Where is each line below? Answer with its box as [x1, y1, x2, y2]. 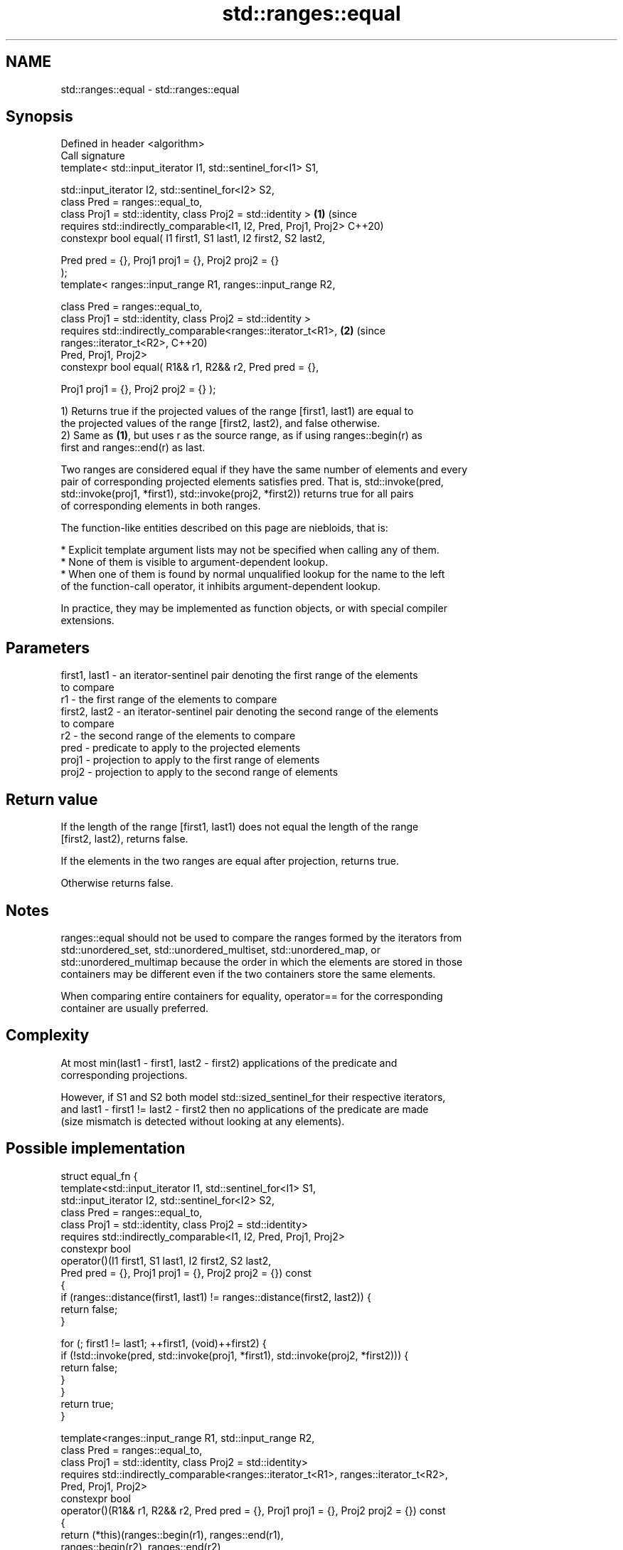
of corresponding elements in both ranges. [60, 500, 261, 512]
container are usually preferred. [60, 1001, 209, 1014]
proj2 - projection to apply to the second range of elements [60, 766, 339, 779]
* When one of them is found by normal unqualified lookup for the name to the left [60, 568, 445, 581]
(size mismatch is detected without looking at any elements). [60, 1114, 345, 1127]
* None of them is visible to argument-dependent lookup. [60, 556, 329, 569]
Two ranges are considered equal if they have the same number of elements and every [60, 463, 468, 476]
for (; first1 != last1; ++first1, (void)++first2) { [60, 1337, 267, 1349]
